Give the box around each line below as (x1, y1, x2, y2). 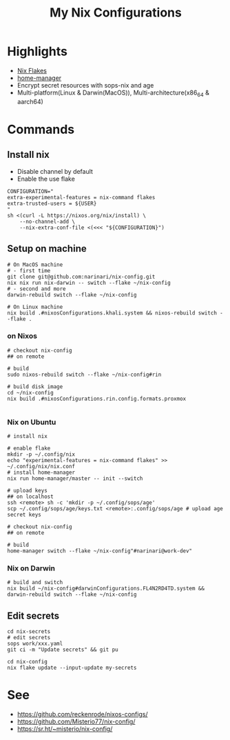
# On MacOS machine (7, 261, 63, 268)
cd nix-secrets (7, 628, 51, 635)
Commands (7, 121, 75, 137)
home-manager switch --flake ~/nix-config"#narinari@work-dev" (7, 548, 193, 554)
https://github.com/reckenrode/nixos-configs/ (17, 710, 148, 719)
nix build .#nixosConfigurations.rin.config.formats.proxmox (7, 395, 187, 402)
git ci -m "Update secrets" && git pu (7, 646, 118, 653)
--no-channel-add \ (19, 218, 76, 225)
